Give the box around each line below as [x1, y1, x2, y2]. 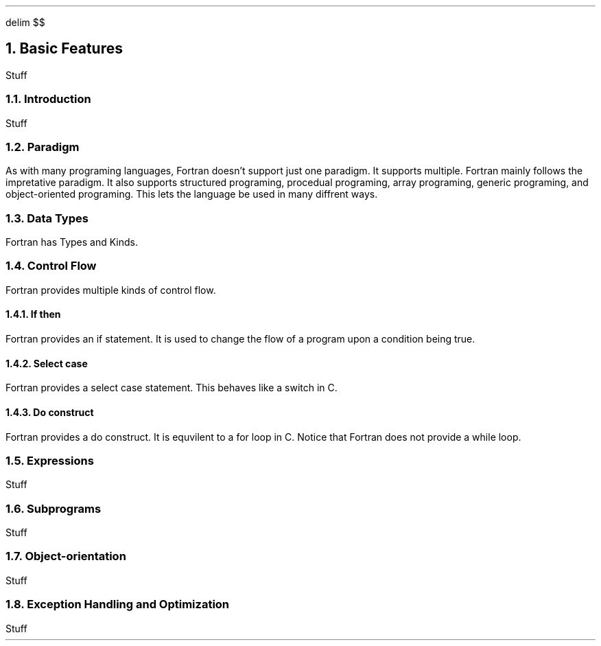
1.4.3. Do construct [5, 406, 94, 418]
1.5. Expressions [5, 453, 94, 468]
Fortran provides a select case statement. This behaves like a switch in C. [5, 382, 338, 394]
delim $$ [5, 16, 45, 28]
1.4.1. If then [5, 308, 61, 321]
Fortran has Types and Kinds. [5, 236, 138, 249]
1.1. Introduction [5, 92, 91, 106]
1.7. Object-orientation [5, 549, 126, 564]
